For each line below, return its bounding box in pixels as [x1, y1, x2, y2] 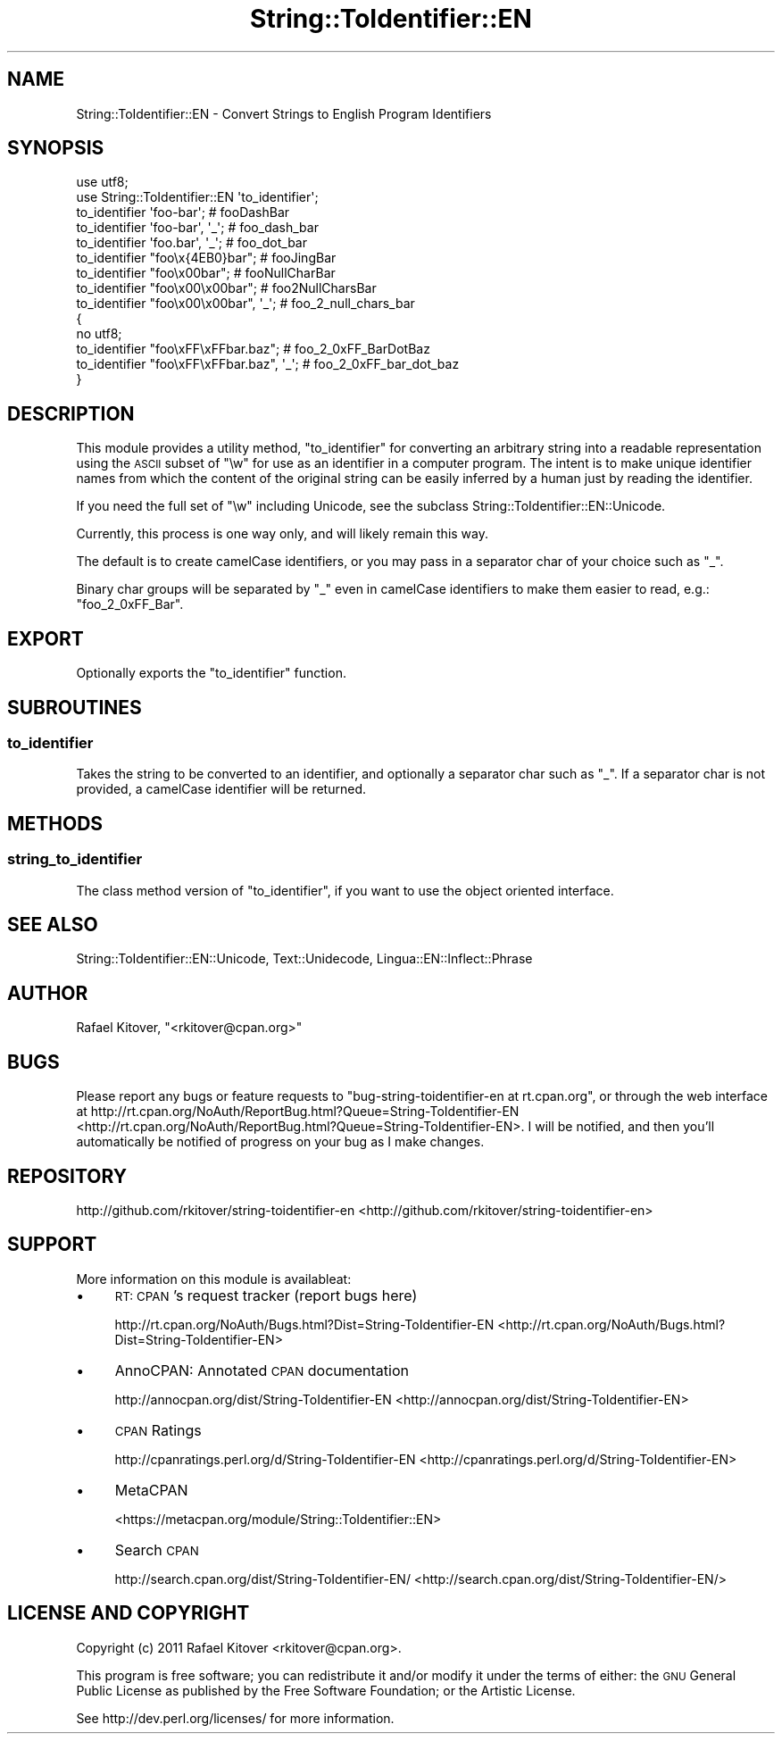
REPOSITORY [7, 1164, 128, 1187]
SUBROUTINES [7, 696, 142, 719]
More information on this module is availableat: [76, 1270, 352, 1287]
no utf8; [76, 326, 122, 342]
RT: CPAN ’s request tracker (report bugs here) [114, 1286, 418, 1304]
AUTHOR [7, 981, 88, 1004]
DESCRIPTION [7, 402, 135, 425]
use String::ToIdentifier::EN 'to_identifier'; [76, 189, 319, 205]
